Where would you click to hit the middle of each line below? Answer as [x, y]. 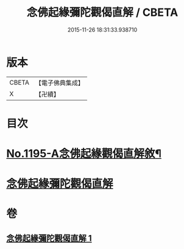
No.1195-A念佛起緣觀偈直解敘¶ [84, 154]
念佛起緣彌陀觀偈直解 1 [49, 238]
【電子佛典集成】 [59, 83]
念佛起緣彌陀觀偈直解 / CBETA [102, 12]
